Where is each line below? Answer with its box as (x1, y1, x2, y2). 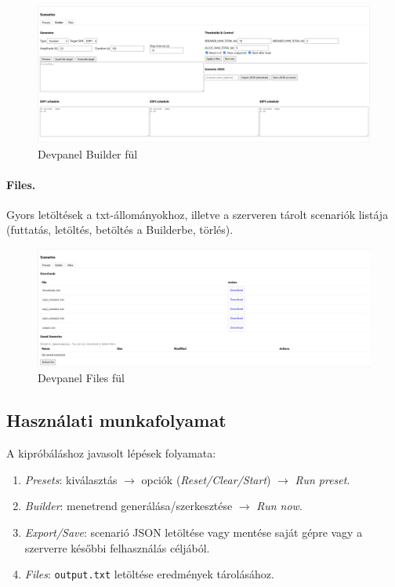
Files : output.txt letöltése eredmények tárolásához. (24, 566, 274, 582)
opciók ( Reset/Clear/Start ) (141, 471, 271, 487)
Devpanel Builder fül (38, 145, 138, 162)
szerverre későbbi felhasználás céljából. (24, 539, 210, 556)
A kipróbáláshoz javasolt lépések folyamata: (6, 445, 216, 461)
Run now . (256, 498, 303, 514)
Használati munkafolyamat (6, 408, 226, 432)
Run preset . (295, 471, 350, 487)
